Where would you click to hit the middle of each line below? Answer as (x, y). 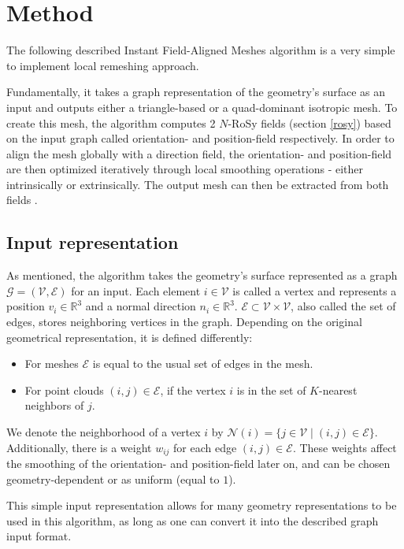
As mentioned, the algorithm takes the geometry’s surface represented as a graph (202, 275)
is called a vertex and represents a (315, 290)
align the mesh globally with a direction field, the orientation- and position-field (199, 153)
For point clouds (64, 389)
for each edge (205, 447)
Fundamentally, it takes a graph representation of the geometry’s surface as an (196, 92)
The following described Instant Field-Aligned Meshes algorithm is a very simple (201, 50)
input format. (39, 536)
